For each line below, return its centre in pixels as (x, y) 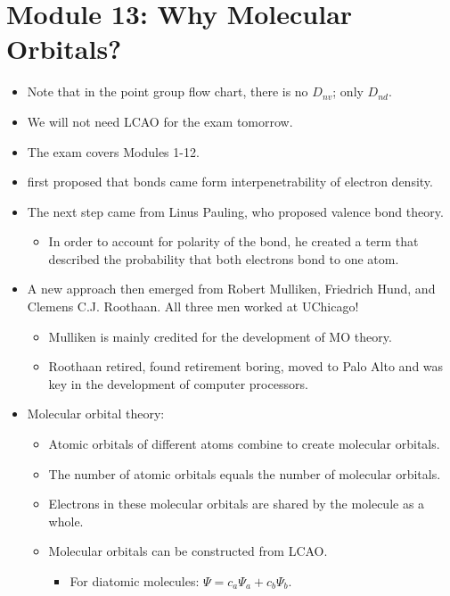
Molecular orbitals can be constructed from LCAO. (188, 551)
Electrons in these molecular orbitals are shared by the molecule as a (237, 504)
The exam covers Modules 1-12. (113, 151)
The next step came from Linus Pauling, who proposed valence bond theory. (235, 211)
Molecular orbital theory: (96, 414)
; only (348, 91)
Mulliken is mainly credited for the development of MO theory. (220, 336)
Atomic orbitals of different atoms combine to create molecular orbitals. (244, 444)
